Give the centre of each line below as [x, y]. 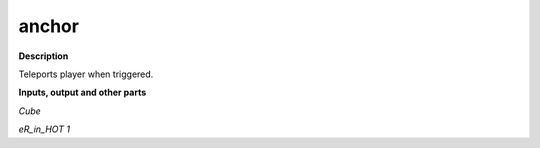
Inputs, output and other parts [82, 92]
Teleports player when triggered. [86, 74]
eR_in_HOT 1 [44, 129]
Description [43, 56]
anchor [49, 26]
